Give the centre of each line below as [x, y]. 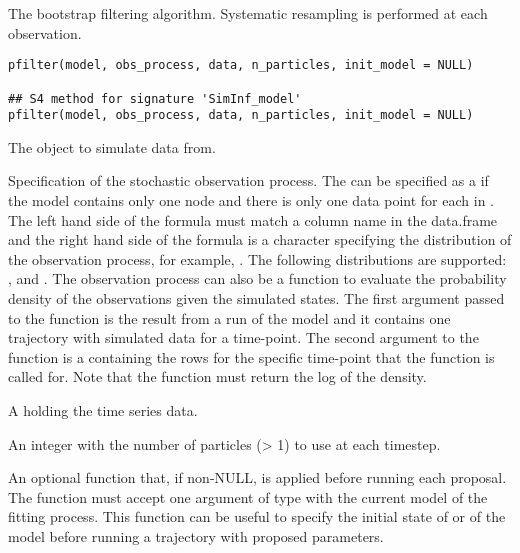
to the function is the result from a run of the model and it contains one [229, 317]
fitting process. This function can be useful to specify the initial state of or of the [257, 516]
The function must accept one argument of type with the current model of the [248, 496]
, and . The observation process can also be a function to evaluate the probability [257, 278]
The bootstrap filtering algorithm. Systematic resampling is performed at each [248, 13]
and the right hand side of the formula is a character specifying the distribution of [260, 239]
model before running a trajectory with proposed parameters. [196, 535]
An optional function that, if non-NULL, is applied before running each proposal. [257, 477]
